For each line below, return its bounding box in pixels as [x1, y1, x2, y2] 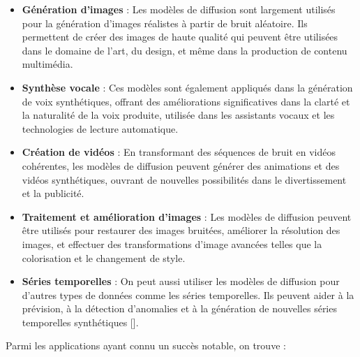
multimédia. [22, 57, 73, 71]
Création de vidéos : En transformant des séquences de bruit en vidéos [22, 145, 336, 159]
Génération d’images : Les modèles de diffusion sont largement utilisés [22, 2, 336, 16]
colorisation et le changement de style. [22, 250, 186, 265]
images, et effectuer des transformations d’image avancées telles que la [22, 236, 322, 251]
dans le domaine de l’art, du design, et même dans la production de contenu [22, 43, 347, 57]
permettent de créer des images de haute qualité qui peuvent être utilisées [22, 29, 338, 44]
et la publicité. [22, 186, 84, 201]
